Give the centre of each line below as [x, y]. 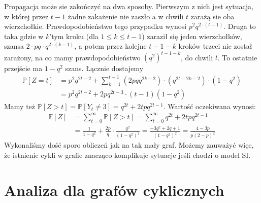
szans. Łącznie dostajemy [104, 68]
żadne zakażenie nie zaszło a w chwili [126, 16]
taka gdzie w [24, 36]
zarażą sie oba [213, 16]
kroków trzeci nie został [215, 46]
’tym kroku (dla [74, 36]
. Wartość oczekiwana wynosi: [209, 106]
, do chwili [197, 57]
